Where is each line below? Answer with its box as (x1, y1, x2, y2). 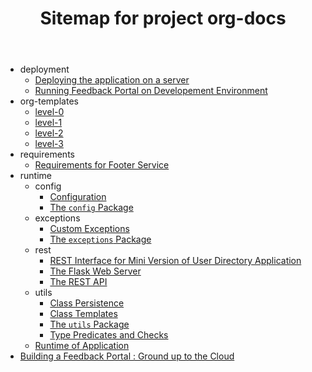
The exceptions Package (49, 233, 152, 246)
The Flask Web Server (49, 265, 142, 277)
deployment (19, 63, 70, 76)
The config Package (49, 202, 134, 214)
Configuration (49, 191, 107, 203)
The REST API (49, 276, 108, 288)
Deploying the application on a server (34, 74, 190, 86)
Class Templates (49, 308, 118, 320)
